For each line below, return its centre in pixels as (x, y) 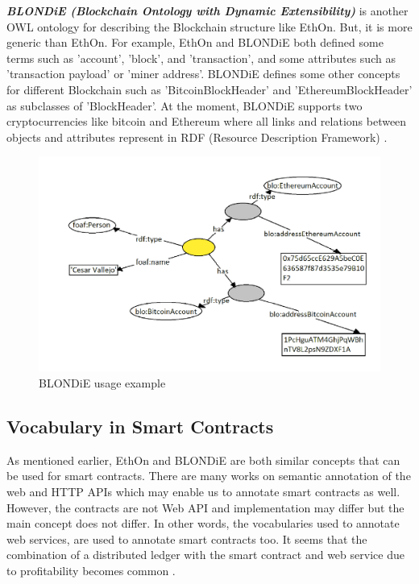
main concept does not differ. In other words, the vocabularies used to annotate (203, 523)
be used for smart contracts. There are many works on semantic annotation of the (209, 476)
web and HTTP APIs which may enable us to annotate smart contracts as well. (203, 491)
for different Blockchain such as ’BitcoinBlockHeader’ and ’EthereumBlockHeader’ (209, 89)
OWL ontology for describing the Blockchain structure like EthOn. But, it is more (209, 26)
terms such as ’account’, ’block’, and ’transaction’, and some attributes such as (201, 58)
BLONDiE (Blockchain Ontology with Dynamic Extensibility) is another (207, 10)
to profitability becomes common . (91, 570)
